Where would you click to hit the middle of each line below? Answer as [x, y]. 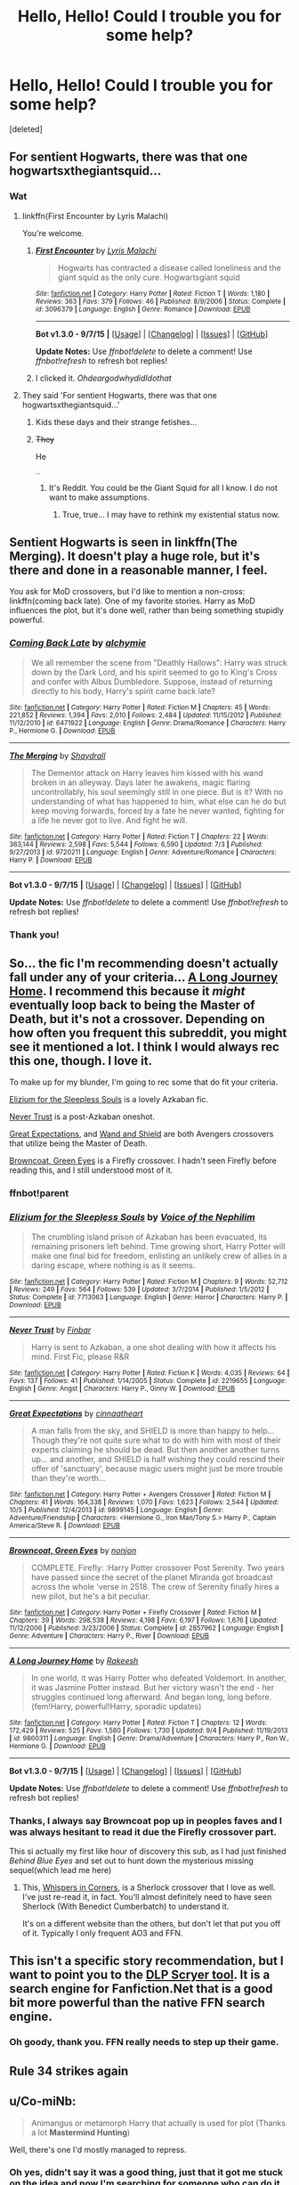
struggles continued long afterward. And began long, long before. [151, 1697]
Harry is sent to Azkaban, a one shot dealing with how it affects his [154, 1346]
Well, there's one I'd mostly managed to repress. [98, 2149]
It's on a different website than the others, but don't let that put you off [151, 1923]
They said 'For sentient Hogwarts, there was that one [120, 395]
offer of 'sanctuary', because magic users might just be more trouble [157, 1469]
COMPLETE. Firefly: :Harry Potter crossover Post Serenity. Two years [158, 1567]
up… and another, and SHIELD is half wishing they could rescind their [158, 1459]
